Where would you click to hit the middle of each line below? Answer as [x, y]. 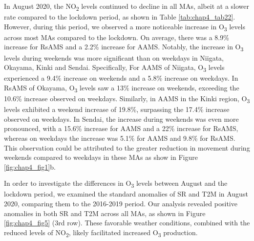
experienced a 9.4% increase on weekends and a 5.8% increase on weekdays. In [121, 78]
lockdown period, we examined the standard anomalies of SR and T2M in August [126, 194]
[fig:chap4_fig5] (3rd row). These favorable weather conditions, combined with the [127, 223]
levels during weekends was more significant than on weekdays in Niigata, [114, 57]
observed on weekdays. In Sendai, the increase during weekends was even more [121, 119]
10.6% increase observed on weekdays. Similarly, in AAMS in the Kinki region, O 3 [127, 99]
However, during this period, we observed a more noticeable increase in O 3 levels [125, 27]
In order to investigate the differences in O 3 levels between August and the [116, 184]
